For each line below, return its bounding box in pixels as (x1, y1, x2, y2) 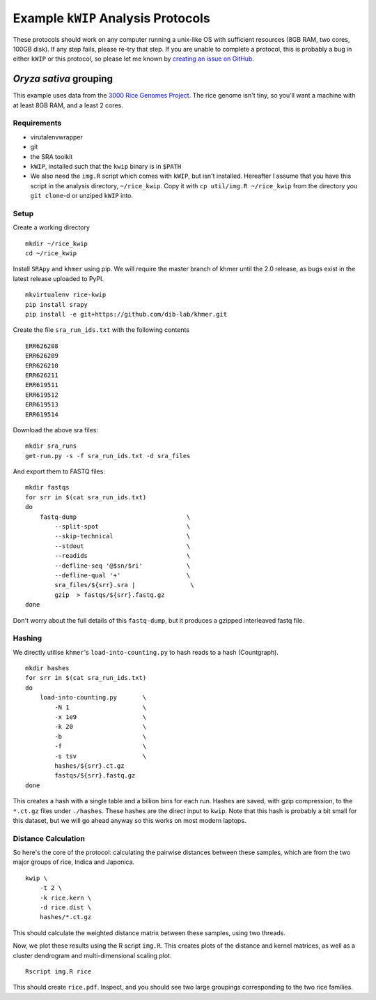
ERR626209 (25, 352, 58, 360)
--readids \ (54, 552, 191, 560)
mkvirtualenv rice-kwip (25, 291, 107, 299)
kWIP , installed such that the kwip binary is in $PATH (30, 162, 182, 170)
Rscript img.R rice (25, 967, 92, 976)
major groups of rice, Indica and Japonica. (13, 858, 135, 866)
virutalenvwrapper (30, 132, 83, 141)
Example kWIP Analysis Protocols (13, 10, 210, 26)
